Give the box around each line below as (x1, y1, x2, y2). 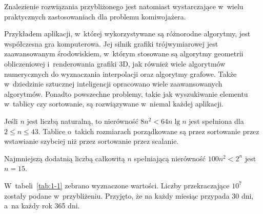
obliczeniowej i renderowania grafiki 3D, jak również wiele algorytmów (4, 58, 226, 69)
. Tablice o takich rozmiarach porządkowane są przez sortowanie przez (38, 125, 259, 136)
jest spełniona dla (189, 115, 244, 126)
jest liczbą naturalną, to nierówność (27, 115, 138, 126)
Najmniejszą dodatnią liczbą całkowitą (4, 153, 125, 163)
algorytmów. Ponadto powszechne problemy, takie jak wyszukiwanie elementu (4, 88, 248, 99)
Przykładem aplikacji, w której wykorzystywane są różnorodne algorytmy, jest (4, 28, 251, 39)
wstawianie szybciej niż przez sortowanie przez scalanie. (4, 136, 179, 146)
